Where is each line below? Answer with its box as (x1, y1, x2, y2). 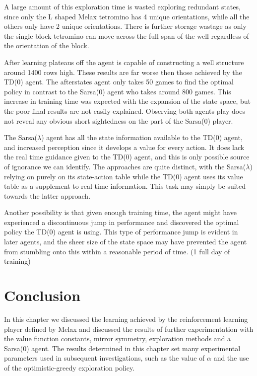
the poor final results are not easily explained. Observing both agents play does (4, 105, 245, 116)
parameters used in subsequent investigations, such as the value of (4, 353, 205, 363)
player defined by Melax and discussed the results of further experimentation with (4, 323, 254, 334)
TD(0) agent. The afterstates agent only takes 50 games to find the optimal (4, 76, 234, 87)
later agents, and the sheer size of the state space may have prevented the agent (4, 236, 247, 247)
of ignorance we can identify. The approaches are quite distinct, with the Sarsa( (4, 161, 246, 171)
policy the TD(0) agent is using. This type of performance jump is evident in (4, 226, 238, 237)
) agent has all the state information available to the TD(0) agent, (41, 132, 243, 143)
